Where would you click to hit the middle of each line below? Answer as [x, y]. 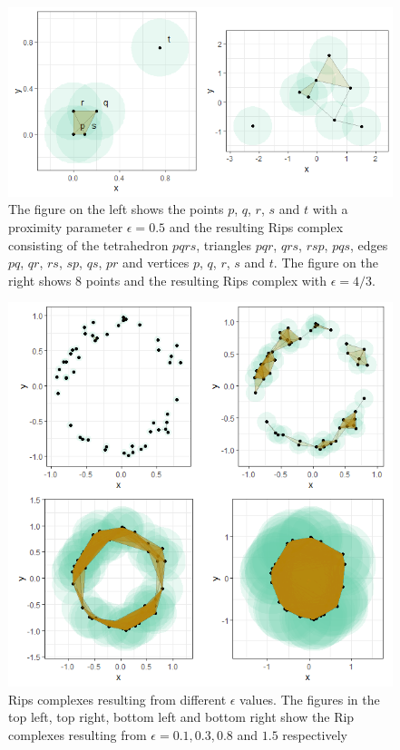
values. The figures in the [310, 699]
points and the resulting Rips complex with [206, 280]
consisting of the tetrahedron [88, 244]
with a [330, 209]
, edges [369, 244]
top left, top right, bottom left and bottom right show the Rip [181, 717]
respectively [315, 735]
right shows [40, 280]
